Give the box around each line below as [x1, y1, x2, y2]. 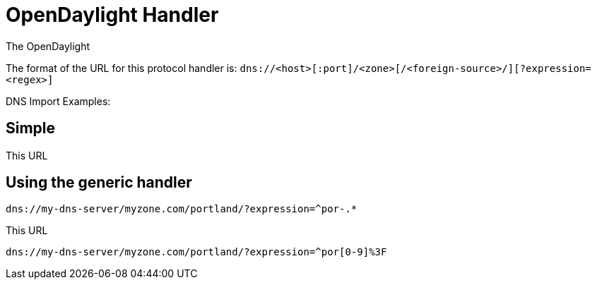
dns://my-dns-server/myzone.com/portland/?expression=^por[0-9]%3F [6, 246, 387, 258]
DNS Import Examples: [6, 95, 111, 107]
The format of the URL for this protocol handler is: [6, 61, 237, 74]
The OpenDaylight [6, 40, 90, 52]
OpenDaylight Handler [6, 3, 219, 27]
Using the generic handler [6, 174, 192, 192]
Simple [6, 119, 56, 138]
